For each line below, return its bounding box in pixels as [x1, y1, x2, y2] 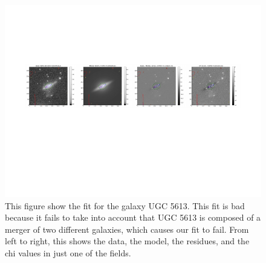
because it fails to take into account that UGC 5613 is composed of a [5, 211, 261, 224]
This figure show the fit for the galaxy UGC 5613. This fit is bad [5, 199, 245, 212]
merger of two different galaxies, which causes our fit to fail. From [5, 222, 249, 235]
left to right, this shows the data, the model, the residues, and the [5, 235, 250, 247]
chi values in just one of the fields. [5, 246, 131, 259]
